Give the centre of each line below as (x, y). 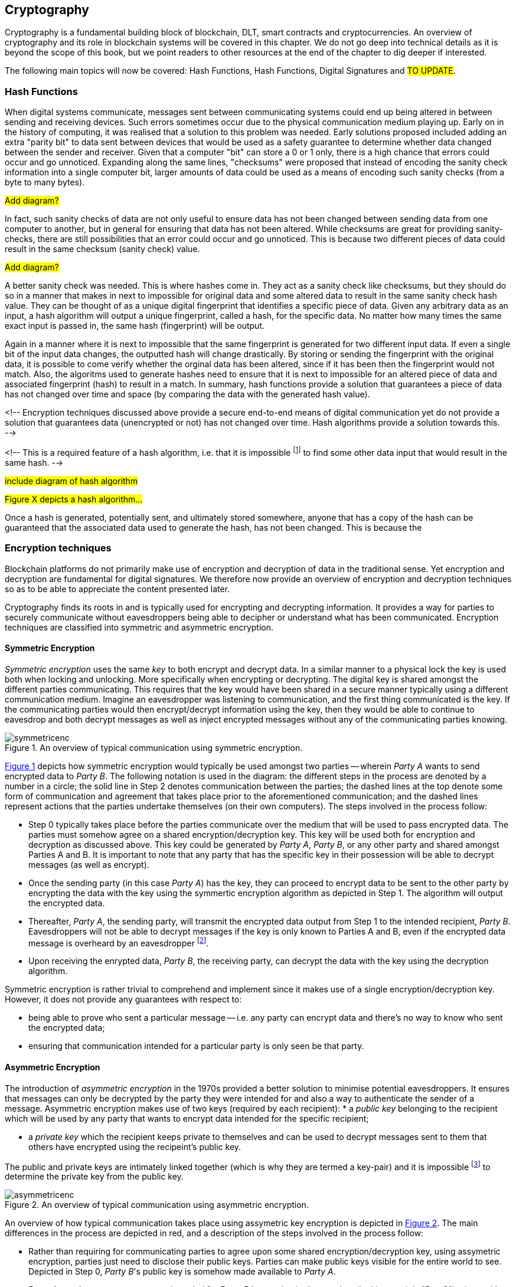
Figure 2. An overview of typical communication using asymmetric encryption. (157, 1205)
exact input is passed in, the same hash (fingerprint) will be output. (135, 326)
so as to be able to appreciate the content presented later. (117, 589)
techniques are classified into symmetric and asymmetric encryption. (139, 627)
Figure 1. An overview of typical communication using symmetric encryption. (154, 747)
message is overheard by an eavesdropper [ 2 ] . (119, 942)
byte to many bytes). (45, 182)
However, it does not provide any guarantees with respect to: (123, 999)
